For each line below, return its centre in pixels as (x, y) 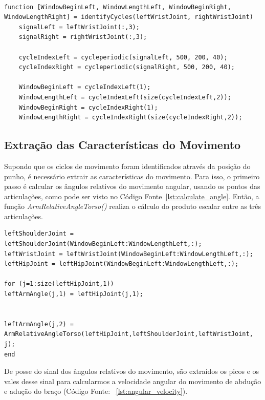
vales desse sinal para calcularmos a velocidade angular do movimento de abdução (133, 381)
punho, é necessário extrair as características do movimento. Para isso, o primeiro (132, 176)
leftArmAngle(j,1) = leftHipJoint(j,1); (74, 294)
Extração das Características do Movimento (123, 145)
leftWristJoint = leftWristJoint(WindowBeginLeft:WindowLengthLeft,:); (129, 254)
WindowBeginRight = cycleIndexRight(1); (88, 107)
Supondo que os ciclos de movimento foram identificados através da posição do (127, 166)
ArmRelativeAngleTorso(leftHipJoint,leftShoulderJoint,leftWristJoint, (129, 334)
